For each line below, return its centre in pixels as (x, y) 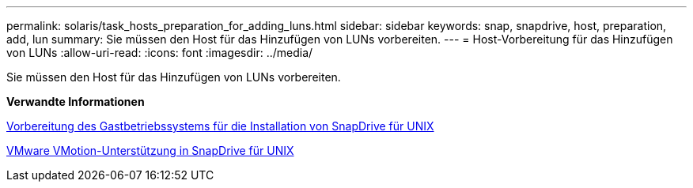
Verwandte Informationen (76, 102)
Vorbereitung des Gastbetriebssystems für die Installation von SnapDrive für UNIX (220, 126)
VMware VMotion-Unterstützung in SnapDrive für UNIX (150, 150)
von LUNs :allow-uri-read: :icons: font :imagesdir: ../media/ (160, 53)
